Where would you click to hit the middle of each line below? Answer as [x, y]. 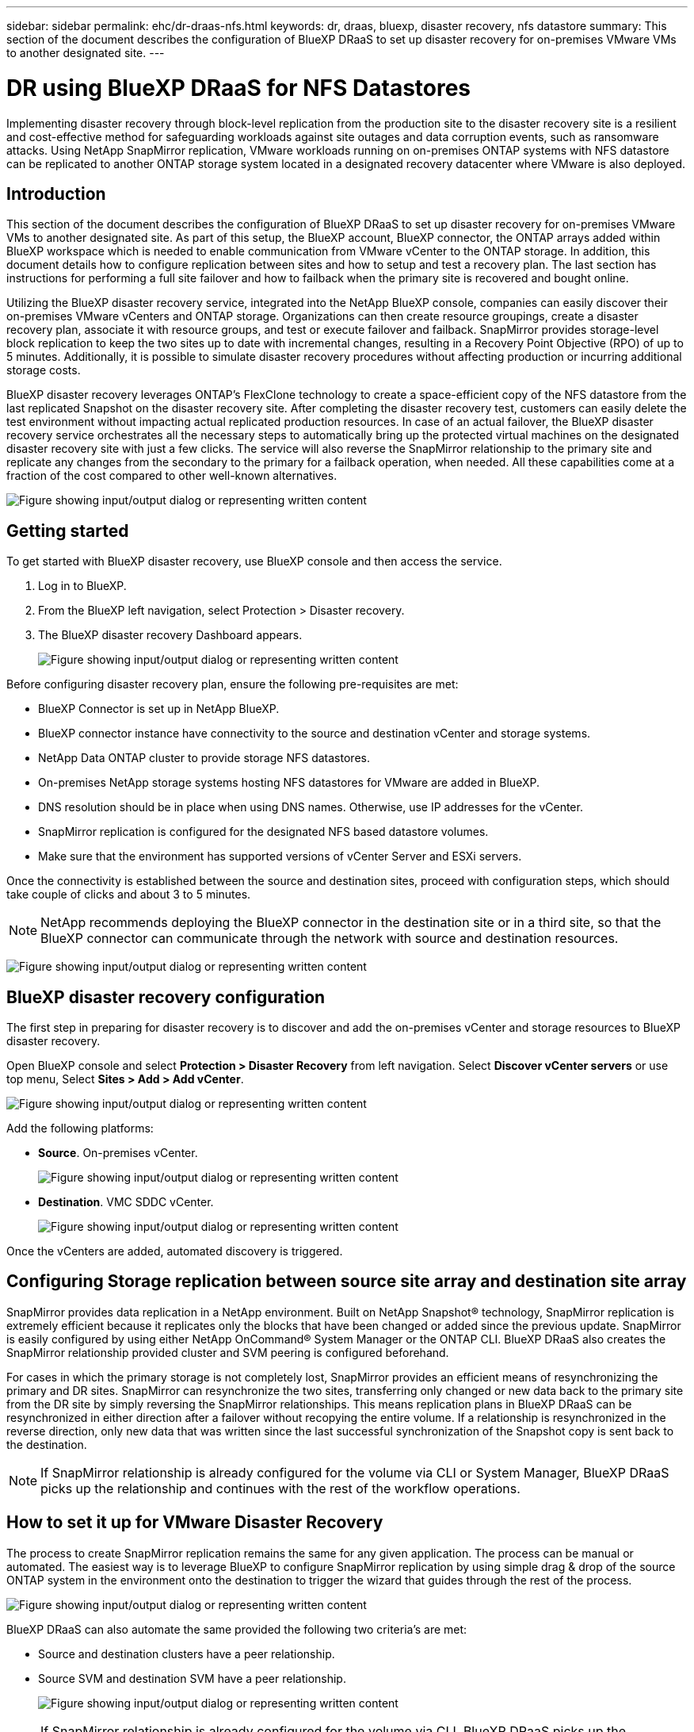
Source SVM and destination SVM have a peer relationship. [192, 1678]
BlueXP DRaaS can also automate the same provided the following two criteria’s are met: [237, 1629]
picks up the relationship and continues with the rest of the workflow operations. [280, 1488]
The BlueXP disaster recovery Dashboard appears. [170, 635]
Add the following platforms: [80, 1128]
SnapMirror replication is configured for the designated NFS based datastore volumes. [263, 832]
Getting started [68, 531]
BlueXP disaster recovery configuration [166, 997]
